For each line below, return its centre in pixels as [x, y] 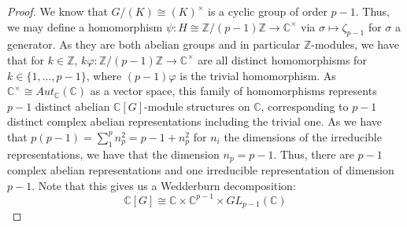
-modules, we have [355, 44]
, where [104, 75]
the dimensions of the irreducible [303, 136]
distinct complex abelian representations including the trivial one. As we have [195, 121]
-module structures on [197, 106]
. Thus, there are [314, 154]
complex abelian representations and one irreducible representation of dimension [201, 170]
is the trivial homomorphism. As [258, 75]
